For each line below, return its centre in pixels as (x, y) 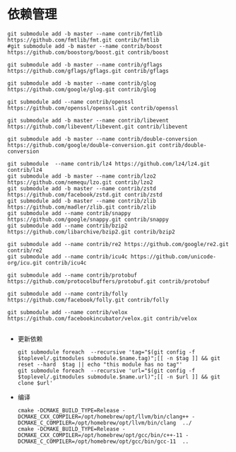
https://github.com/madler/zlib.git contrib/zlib (82, 207)
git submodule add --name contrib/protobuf (72, 275)
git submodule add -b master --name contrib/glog (82, 83)
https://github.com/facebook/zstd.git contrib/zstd (85, 195)
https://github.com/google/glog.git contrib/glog (82, 89)
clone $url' (35, 383)
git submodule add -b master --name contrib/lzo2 (82, 176)
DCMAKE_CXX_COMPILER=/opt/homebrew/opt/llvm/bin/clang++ (103, 417)
